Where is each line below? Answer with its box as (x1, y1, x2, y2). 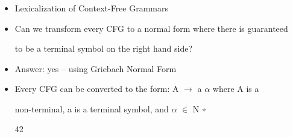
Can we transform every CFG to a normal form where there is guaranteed (14, 22, 288, 34)
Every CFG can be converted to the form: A (14, 82, 179, 95)
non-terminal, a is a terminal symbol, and (14, 102, 169, 115)
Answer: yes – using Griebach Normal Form (14, 62, 177, 75)
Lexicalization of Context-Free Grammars (14, 1, 169, 14)
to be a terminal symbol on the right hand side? (14, 42, 193, 55)
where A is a (212, 82, 259, 95)
